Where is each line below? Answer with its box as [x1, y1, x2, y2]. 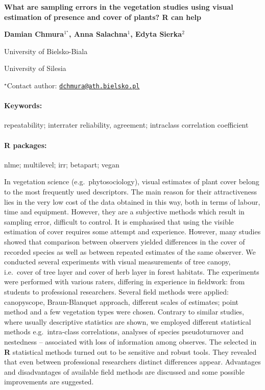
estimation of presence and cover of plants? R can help [4, 11, 202, 22]
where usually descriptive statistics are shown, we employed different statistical [4, 316, 251, 327]
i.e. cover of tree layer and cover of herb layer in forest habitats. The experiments [4, 266, 259, 277]
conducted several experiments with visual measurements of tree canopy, [4, 256, 231, 267]
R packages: [4, 139, 47, 150]
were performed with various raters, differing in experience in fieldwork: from [4, 276, 245, 287]
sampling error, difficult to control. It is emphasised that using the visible [4, 216, 234, 227]
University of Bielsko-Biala [4, 45, 88, 56]
